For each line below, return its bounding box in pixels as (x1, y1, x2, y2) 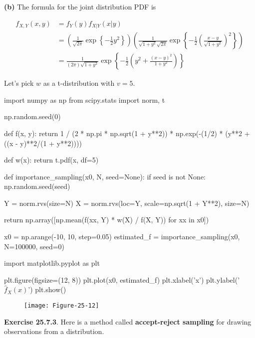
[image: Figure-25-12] (24, 302, 99, 310)
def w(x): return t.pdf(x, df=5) (4, 155, 99, 165)
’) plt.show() (28, 284, 66, 295)
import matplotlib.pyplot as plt (4, 258, 100, 268)
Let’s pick (4, 78, 34, 88)
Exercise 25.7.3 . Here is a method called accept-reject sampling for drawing (4, 316, 252, 327)
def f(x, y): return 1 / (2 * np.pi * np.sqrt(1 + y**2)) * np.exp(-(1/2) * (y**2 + (4, 128, 250, 138)
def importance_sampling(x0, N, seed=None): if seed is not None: (4, 171, 206, 181)
